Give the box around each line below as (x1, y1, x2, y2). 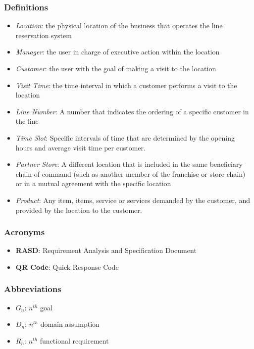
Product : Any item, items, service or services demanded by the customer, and (15, 195, 250, 205)
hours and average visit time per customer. (15, 142, 146, 152)
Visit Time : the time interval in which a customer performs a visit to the (15, 80, 237, 90)
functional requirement (40, 335, 109, 346)
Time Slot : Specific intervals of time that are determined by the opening (15, 132, 235, 143)
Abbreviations (4, 283, 61, 295)
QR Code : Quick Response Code (15, 261, 119, 272)
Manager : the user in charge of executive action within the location (15, 47, 220, 57)
